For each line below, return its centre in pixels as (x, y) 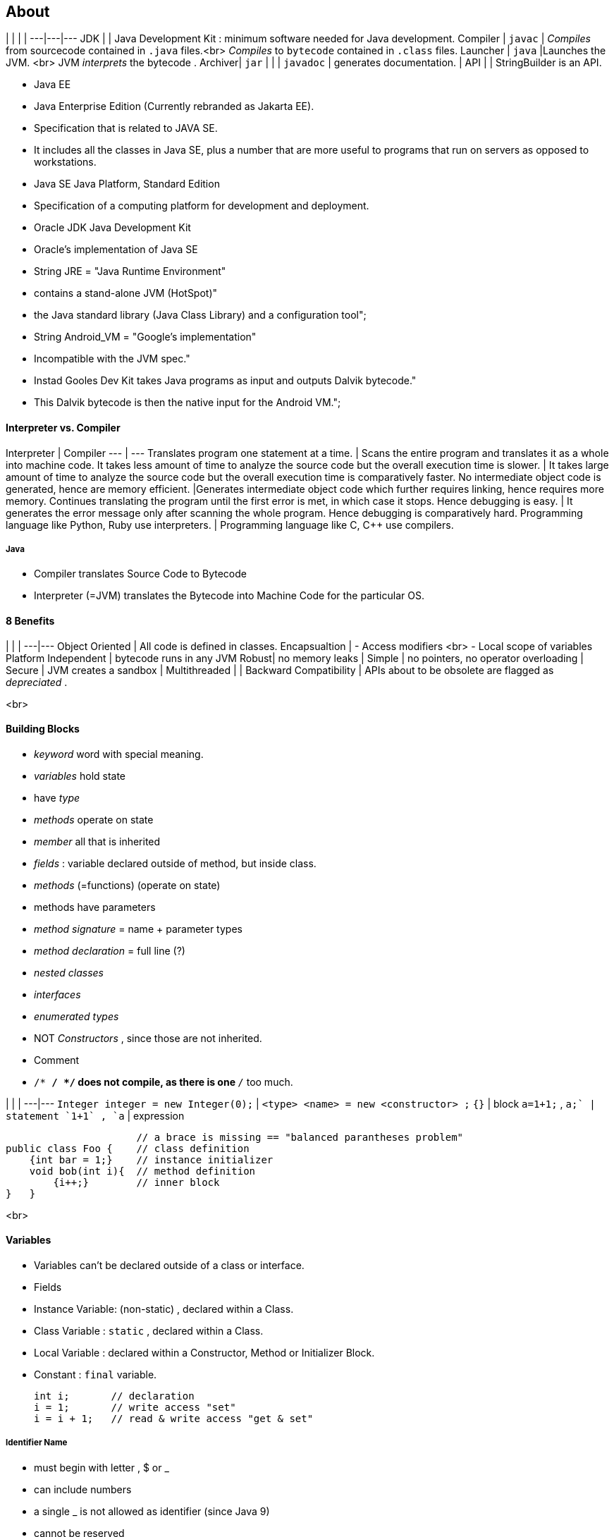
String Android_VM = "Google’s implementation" (145, 337)
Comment (57, 1060)
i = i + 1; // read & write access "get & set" (174, 1419)
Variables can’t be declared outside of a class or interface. (169, 1266)
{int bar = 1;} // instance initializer (151, 1159)
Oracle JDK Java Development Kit (112, 228)
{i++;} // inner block (136, 1182)
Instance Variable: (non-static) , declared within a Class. (164, 1309)
